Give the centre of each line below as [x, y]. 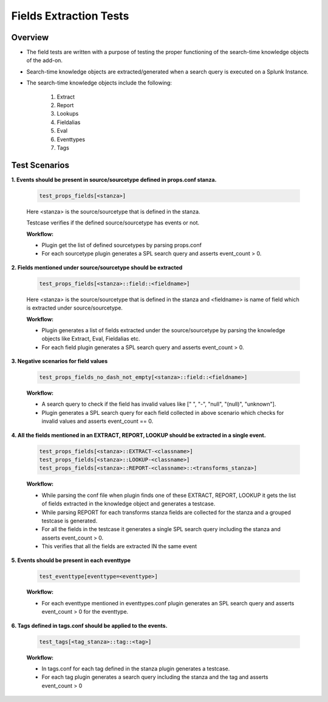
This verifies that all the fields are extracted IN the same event [119, 546]
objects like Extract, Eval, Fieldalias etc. [91, 339]
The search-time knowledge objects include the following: [99, 83]
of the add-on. [45, 60]
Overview [30, 37]
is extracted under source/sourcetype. [74, 308]
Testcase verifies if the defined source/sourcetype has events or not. [113, 223]
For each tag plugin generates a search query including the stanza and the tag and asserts [155, 677]
